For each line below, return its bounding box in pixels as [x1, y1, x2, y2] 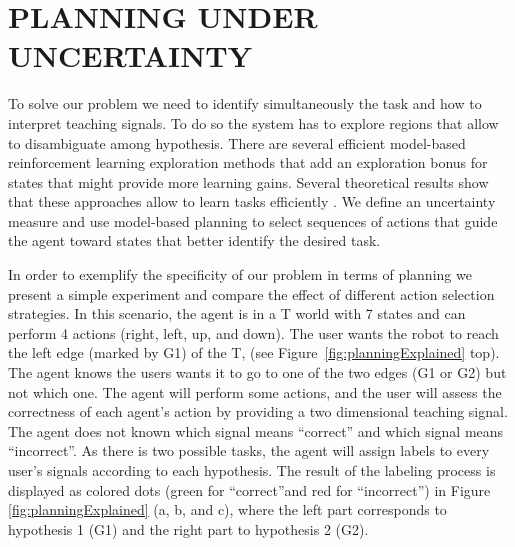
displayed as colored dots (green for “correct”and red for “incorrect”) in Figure [8, 479, 491, 500]
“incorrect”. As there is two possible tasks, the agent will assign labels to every [8, 440, 490, 461]
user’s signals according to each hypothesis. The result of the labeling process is [8, 460, 496, 480]
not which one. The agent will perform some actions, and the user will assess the [8, 381, 502, 402]
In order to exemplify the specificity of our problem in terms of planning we [8, 264, 472, 285]
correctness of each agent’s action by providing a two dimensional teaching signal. [8, 401, 508, 422]
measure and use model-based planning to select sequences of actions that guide [8, 210, 498, 231]
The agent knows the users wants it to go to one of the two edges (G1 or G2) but [8, 362, 507, 383]
